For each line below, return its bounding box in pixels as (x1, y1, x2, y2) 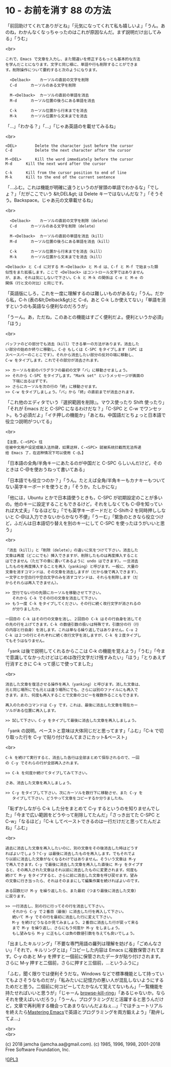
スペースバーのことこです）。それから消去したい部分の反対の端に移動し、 (5, 352, 136, 358)
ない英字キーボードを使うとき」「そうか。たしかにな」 (5, 484, 119, 490)
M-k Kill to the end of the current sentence (5, 175, 115, 180)
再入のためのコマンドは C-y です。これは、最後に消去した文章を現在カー (5, 702, 138, 707)
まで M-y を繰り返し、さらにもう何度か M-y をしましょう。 (12, 925, 123, 930)
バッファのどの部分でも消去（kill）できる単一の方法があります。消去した (5, 341, 139, 346)
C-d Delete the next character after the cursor (5, 148, 131, 153)
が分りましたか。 (12, 606, 43, 612)
